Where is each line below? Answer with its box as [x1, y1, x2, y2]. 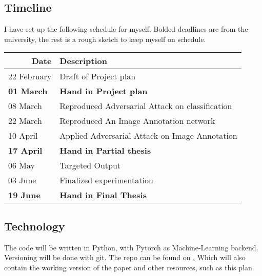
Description [59, 55, 107, 67]
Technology [4, 218, 65, 233]
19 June [8, 189, 41, 201]
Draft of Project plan [59, 70, 136, 82]
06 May [8, 159, 35, 172]
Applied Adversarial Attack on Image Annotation [59, 130, 237, 142]
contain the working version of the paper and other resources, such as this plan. [4, 262, 254, 272]
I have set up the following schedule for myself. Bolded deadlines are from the [4, 24, 248, 34]
